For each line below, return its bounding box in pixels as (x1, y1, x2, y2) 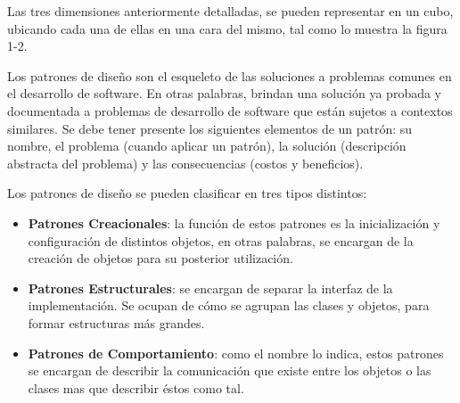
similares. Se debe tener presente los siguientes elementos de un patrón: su (7, 119, 413, 137)
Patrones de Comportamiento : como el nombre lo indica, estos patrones (28, 343, 444, 362)
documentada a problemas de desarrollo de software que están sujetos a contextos (7, 101, 453, 119)
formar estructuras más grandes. (28, 313, 205, 332)
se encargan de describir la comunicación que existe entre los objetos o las (28, 361, 431, 380)
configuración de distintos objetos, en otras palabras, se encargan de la (28, 231, 414, 250)
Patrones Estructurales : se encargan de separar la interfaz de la (28, 278, 393, 297)
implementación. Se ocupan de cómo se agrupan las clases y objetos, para (28, 296, 430, 315)
